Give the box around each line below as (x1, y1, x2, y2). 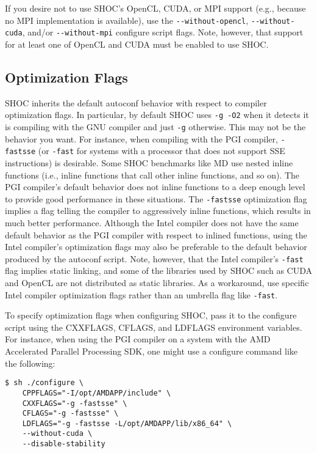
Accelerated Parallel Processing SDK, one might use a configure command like (5, 345, 298, 358)
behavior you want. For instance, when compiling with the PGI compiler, (5, 132, 278, 145)
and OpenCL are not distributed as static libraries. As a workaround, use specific (5, 276, 309, 289)
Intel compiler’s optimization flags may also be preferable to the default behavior (5, 240, 307, 253)
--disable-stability (22, 440, 105, 449)
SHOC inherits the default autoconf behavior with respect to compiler (5, 96, 267, 109)
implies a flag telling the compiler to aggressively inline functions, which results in (5, 204, 311, 217)
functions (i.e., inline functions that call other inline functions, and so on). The (5, 168, 300, 181)
